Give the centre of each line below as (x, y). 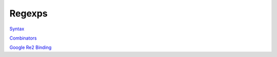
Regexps (29, 13)
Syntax (17, 29)
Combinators (23, 38)
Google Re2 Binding (31, 47)
